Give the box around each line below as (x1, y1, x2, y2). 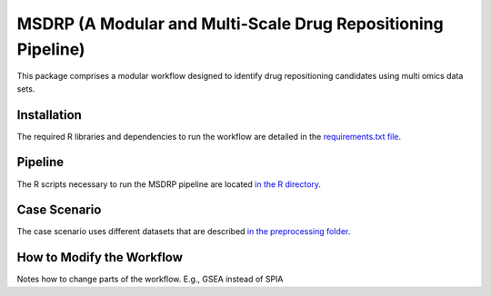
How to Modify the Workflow (16, 250, 184, 265)
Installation (16, 107, 82, 123)
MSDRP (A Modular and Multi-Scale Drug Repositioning (16, 14, 445, 34)
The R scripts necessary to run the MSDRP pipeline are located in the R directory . (16, 178, 322, 190)
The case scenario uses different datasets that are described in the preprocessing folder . (16, 226, 351, 237)
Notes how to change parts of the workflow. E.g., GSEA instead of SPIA (16, 273, 284, 285)
